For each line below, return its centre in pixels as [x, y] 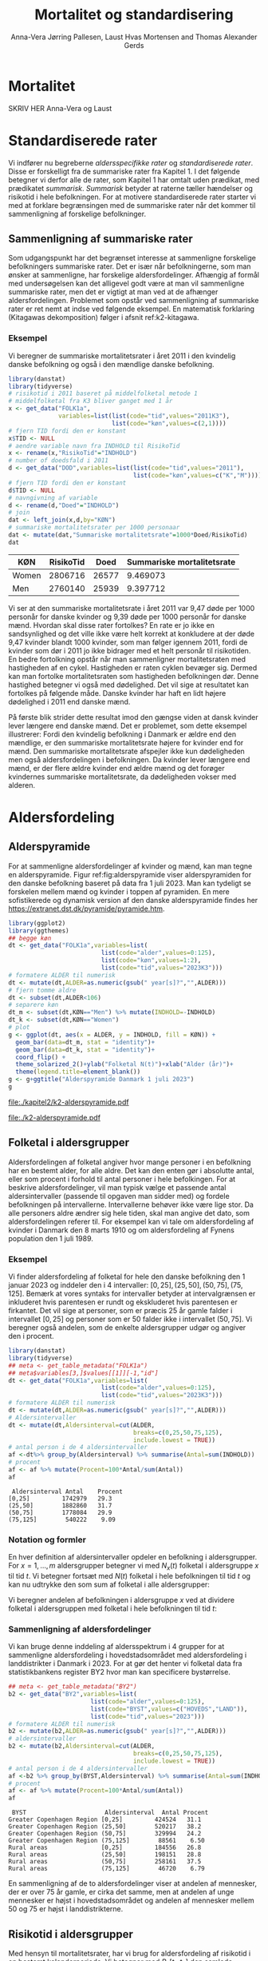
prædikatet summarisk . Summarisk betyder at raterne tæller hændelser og [131, 188]
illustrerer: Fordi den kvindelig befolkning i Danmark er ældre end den [122, 734]
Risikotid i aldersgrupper [71, 1934]
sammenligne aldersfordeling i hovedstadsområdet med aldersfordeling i [128, 1655]
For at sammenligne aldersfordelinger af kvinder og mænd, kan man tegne [130, 866]
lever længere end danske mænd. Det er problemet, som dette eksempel [128, 725]
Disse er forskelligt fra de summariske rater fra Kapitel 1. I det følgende [124, 171]
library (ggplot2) [37, 923]
